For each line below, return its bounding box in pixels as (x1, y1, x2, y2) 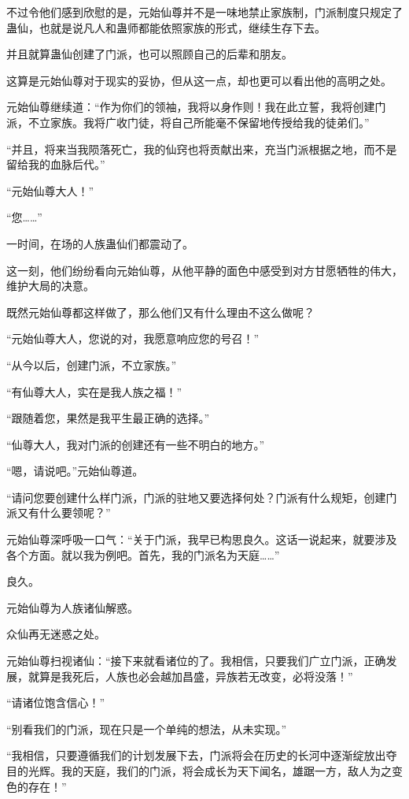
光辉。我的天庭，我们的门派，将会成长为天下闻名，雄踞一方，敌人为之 (28, 763, 392, 779)
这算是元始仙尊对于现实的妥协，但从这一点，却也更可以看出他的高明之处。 (6, 72, 392, 88)
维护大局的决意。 (6, 277, 94, 294)
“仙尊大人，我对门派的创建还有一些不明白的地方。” (6, 436, 265, 452)
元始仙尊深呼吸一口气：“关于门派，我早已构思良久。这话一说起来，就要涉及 (6, 531, 397, 548)
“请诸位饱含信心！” (6, 694, 105, 711)
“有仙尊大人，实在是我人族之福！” (6, 383, 182, 399)
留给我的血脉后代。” (6, 156, 105, 173)
